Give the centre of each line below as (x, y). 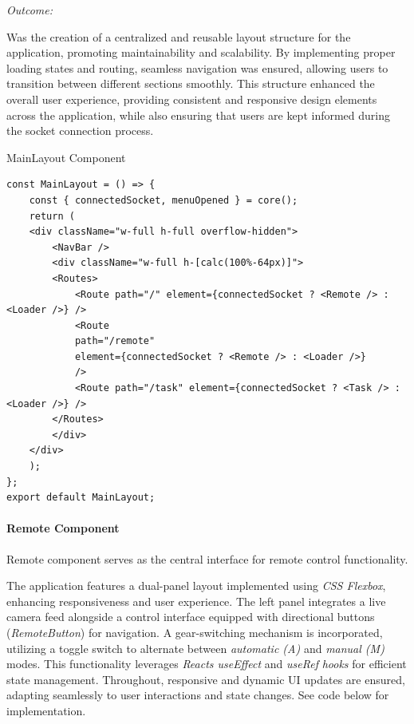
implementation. (46, 710)
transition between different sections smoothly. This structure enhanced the (191, 83)
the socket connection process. (80, 131)
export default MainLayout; (81, 498)
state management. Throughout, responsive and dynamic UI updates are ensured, (206, 679)
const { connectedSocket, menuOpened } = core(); (164, 200)
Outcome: (30, 10)
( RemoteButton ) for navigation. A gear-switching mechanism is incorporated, (195, 632)
